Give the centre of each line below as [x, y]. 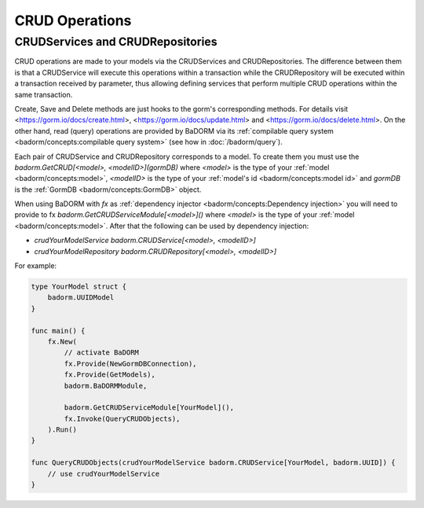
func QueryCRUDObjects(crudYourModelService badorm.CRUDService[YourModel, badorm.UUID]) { [213, 463]
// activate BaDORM [101, 353]
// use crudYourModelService [104, 473]
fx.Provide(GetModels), [110, 375]
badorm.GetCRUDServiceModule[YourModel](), [149, 408]
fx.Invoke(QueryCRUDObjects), [122, 418]
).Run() [62, 430]
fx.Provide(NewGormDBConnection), [130, 363]
